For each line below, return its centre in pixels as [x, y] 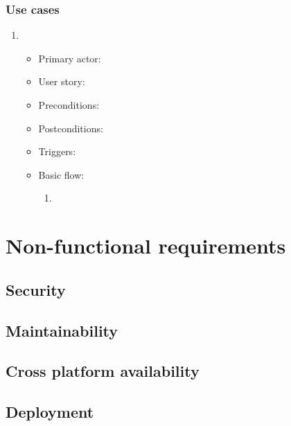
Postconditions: [71, 128]
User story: [62, 81]
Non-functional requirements [146, 246]
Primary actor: [70, 58]
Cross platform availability [103, 371]
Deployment [50, 412]
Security [36, 289]
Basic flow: [61, 174]
